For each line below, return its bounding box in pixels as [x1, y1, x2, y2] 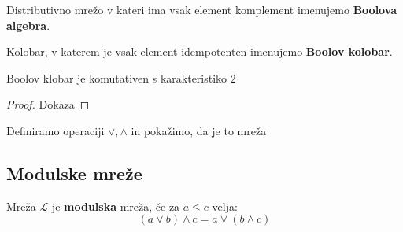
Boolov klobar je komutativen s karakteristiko [6, 69, 227, 86]
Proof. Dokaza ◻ [6, 96, 90, 112]
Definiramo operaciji [6, 122, 105, 138]
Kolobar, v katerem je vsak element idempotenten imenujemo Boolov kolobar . [6, 43, 393, 60]
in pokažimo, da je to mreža [131, 122, 267, 138]
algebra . [6, 17, 50, 33]
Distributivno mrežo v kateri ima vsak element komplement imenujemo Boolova [6, 2, 397, 17]
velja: [212, 197, 238, 214]
